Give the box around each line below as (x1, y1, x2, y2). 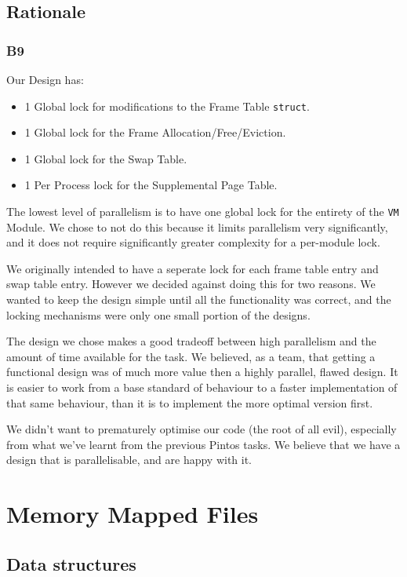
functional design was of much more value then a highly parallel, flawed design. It (6, 363, 398, 380)
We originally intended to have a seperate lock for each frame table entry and (6, 260, 379, 276)
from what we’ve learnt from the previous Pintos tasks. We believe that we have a (6, 436, 401, 452)
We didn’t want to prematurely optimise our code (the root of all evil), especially (6, 421, 397, 437)
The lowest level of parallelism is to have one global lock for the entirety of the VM (6, 203, 399, 220)
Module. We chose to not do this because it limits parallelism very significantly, (6, 218, 388, 235)
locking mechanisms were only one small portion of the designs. (6, 306, 311, 323)
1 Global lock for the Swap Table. (24, 150, 187, 166)
